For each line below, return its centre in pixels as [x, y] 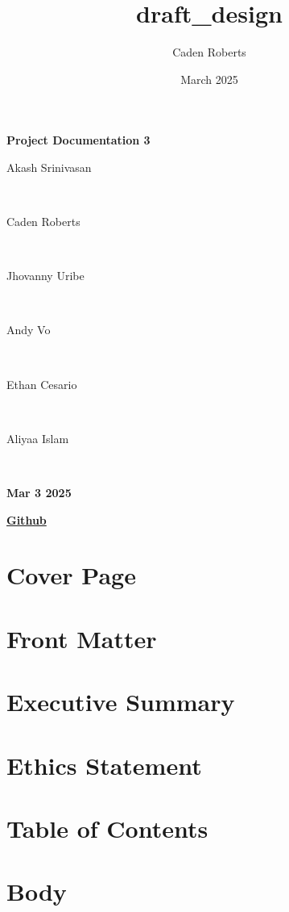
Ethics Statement [104, 765]
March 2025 [209, 79]
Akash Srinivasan [49, 167]
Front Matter [82, 638]
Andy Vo [29, 330]
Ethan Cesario [42, 384]
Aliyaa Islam [38, 438]
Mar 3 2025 [39, 493]
